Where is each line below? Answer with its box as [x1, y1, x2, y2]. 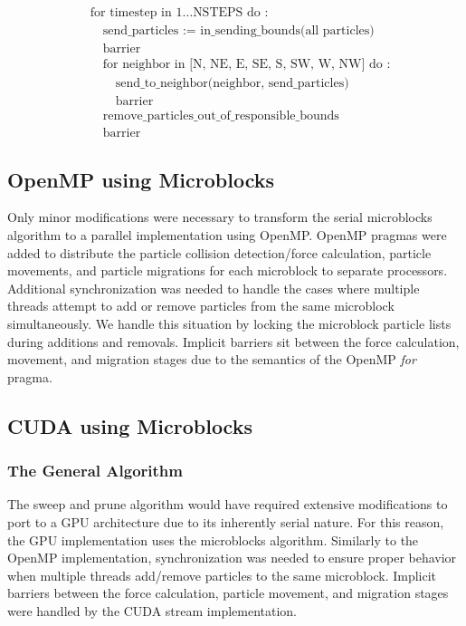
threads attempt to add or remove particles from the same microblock [7, 296, 395, 315]
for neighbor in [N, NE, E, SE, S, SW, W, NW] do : [102, 58, 391, 72]
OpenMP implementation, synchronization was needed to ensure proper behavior [7, 548, 457, 567]
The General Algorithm [7, 459, 183, 482]
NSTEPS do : [193, 6, 269, 20]
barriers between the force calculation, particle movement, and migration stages [7, 583, 449, 602]
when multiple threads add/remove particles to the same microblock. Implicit [7, 565, 437, 584]
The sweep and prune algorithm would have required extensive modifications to [7, 495, 448, 514]
